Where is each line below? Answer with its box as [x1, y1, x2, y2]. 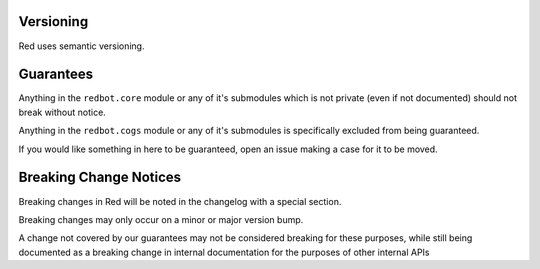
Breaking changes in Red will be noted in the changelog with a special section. [18, 195, 342, 207]
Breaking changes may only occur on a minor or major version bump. [18, 213, 304, 225]
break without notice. [18, 106, 107, 118]
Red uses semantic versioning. [18, 40, 145, 52]
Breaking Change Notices [18, 169, 182, 186]
